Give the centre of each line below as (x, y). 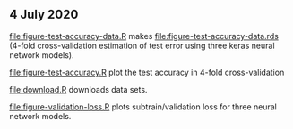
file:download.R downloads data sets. (78, 89)
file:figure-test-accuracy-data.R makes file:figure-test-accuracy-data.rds (144, 36)
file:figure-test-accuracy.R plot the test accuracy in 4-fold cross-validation (147, 72)
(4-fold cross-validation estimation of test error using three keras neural (142, 45)
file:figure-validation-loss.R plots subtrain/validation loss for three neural (143, 107)
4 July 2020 (44, 15)
